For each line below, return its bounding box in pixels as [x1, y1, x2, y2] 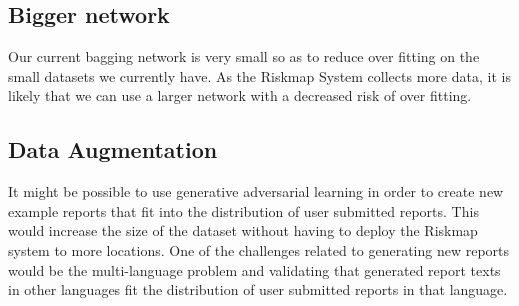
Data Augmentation [8, 134, 218, 165]
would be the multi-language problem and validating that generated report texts [8, 259, 501, 280]
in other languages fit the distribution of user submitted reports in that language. [8, 279, 508, 300]
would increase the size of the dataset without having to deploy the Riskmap [8, 220, 478, 241]
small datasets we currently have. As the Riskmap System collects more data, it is [8, 65, 511, 86]
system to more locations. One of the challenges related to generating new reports [8, 239, 510, 260]
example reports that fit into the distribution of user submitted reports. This [8, 200, 479, 221]
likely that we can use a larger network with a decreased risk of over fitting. [8, 85, 472, 106]
